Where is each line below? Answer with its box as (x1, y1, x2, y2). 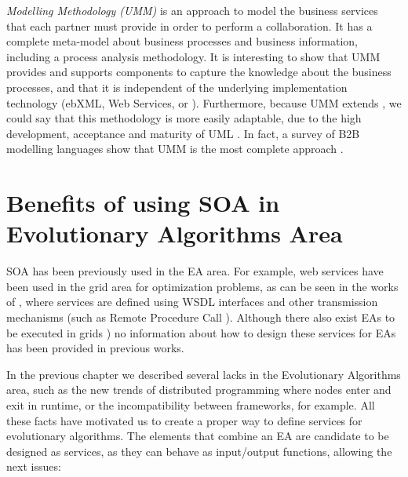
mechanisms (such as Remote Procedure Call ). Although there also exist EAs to (6, 309, 395, 326)
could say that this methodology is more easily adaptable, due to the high (6, 110, 362, 126)
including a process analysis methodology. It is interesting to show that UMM (6, 48, 381, 64)
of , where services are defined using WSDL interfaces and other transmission (6, 293, 378, 310)
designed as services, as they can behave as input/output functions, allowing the (6, 442, 392, 459)
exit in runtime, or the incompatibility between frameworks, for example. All (6, 397, 375, 413)
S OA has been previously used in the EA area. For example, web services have (6, 263, 384, 279)
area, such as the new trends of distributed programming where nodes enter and (6, 381, 392, 398)
